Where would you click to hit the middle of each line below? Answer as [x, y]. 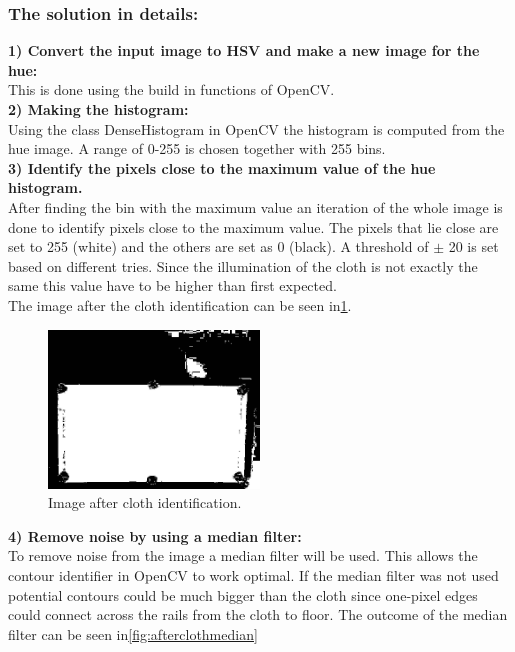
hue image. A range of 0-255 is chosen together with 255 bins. [197, 148]
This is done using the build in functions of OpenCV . [171, 89]
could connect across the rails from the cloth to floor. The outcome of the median [258, 614]
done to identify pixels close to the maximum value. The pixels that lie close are [253, 226]
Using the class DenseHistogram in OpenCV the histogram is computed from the [256, 128]
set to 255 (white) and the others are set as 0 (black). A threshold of [218, 246]
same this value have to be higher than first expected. [172, 285]
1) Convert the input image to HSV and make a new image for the [244, 50]
